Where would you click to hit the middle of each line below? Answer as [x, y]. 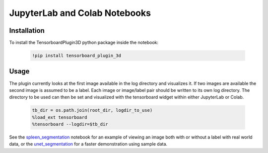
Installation [27, 31]
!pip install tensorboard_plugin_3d [77, 56]
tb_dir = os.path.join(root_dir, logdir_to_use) [92, 110]
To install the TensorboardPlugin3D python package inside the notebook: [84, 43]
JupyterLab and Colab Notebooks [80, 13]
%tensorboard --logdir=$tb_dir [70, 124]
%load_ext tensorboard [60, 117]
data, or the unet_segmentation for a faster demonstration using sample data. [88, 144]
